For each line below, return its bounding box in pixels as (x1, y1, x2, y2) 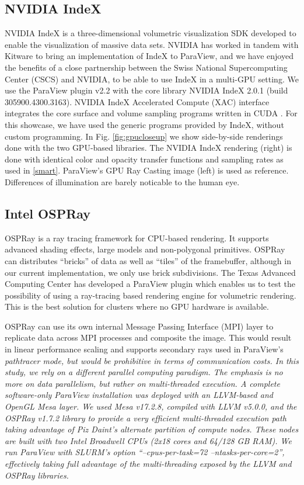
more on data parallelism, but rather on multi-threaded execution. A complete (5, 377, 280, 389)
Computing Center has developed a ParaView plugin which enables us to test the (5, 278, 295, 290)
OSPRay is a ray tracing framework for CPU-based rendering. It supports (5, 231, 269, 244)
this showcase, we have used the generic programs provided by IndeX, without (5, 118, 284, 130)
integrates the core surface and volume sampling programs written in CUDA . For (5, 107, 298, 119)
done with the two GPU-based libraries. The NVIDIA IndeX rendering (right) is (5, 141, 292, 154)
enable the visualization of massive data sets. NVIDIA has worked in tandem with (5, 38, 299, 50)
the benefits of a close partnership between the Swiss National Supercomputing (5, 61, 288, 73)
